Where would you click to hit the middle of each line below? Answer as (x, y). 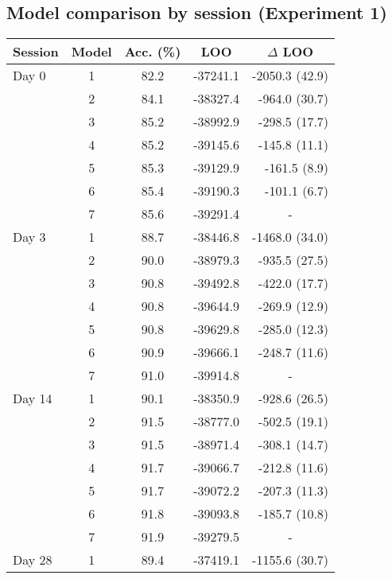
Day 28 (33, 560)
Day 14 (33, 398)
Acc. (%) (153, 52)
